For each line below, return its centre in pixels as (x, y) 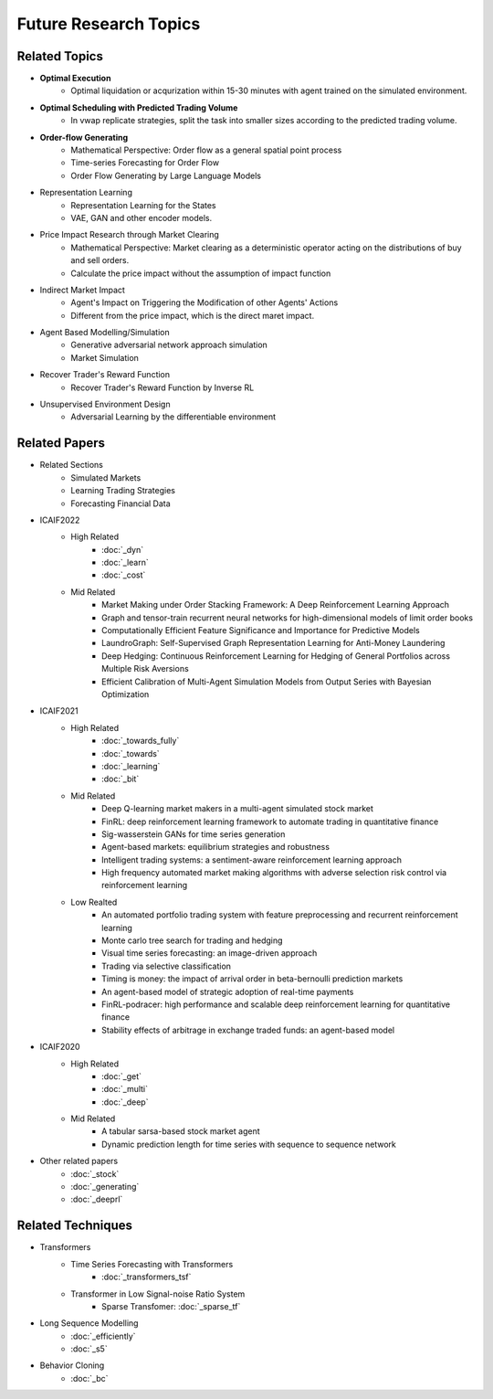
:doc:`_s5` (89, 1349)
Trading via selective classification (167, 966)
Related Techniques (74, 1226)
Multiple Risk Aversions (145, 669)
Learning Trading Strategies (123, 491)
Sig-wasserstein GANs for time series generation (194, 834)
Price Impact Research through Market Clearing (129, 235)
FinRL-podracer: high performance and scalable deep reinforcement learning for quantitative (276, 1004)
